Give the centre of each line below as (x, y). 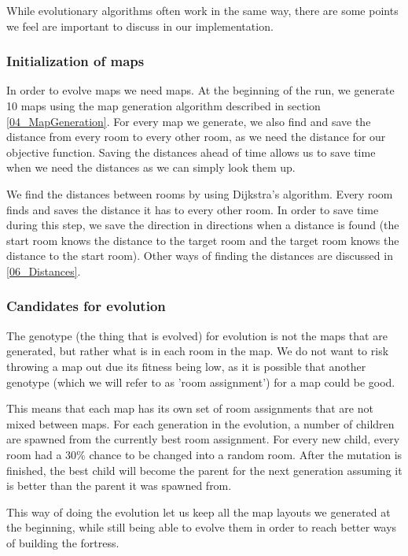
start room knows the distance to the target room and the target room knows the (203, 240)
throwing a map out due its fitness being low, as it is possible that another (186, 366)
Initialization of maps (75, 61)
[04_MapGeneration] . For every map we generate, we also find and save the (189, 121)
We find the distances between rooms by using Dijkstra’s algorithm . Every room (200, 193)
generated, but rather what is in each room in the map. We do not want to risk (198, 351)
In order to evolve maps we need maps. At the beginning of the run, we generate (200, 90)
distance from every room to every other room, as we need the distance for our (196, 137)
